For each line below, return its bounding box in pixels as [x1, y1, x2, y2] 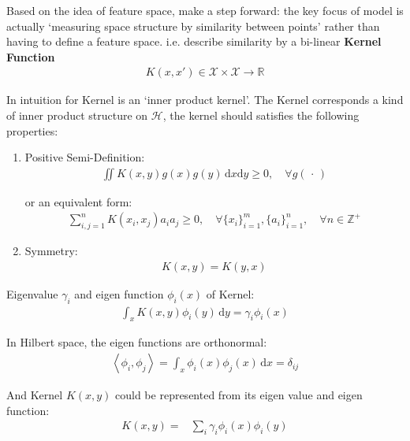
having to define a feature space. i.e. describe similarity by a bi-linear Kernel [6, 33, 382, 50]
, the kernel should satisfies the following [162, 107, 360, 123]
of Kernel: [206, 285, 255, 302]
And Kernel [6, 387, 63, 403]
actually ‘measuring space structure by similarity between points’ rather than [6, 17, 380, 34]
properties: [6, 122, 58, 139]
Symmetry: [24, 243, 78, 259]
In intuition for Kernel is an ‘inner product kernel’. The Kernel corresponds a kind [6, 91, 404, 108]
